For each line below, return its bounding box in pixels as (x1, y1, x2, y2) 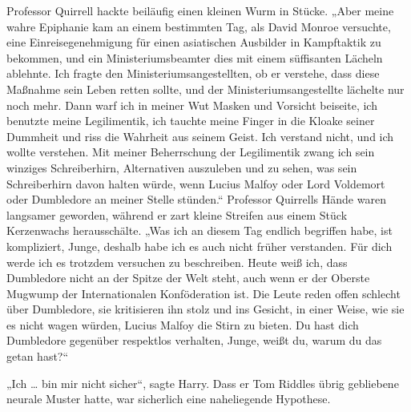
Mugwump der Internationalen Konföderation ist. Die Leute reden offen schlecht (6, 285, 401, 301)
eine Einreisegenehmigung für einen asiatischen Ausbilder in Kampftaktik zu (6, 34, 381, 50)
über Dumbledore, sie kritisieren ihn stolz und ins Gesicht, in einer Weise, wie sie (6, 301, 405, 317)
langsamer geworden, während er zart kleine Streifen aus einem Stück (6, 206, 348, 223)
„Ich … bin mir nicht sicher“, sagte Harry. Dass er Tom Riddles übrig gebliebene (6, 374, 399, 391)
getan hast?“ (6, 348, 69, 365)
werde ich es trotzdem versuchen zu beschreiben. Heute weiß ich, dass (6, 253, 348, 270)
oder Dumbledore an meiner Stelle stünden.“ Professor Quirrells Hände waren (6, 191, 386, 208)
